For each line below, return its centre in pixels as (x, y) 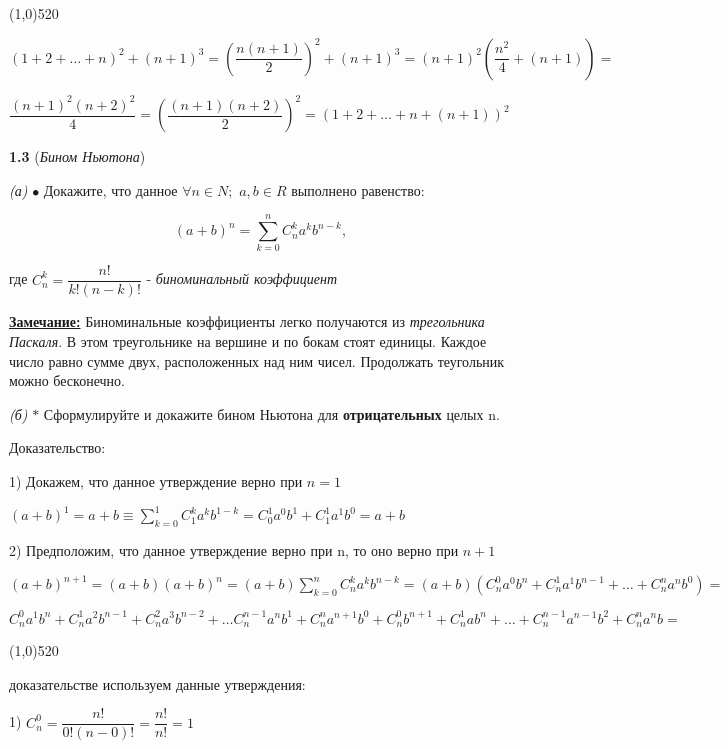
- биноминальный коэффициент (242, 278)
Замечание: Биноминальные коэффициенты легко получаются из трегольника (247, 321)
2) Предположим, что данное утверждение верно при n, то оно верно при (234, 549)
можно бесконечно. (67, 380)
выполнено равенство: (358, 189)
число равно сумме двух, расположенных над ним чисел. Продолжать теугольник (257, 360)
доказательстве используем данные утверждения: (157, 683)
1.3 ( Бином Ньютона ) (77, 156)
